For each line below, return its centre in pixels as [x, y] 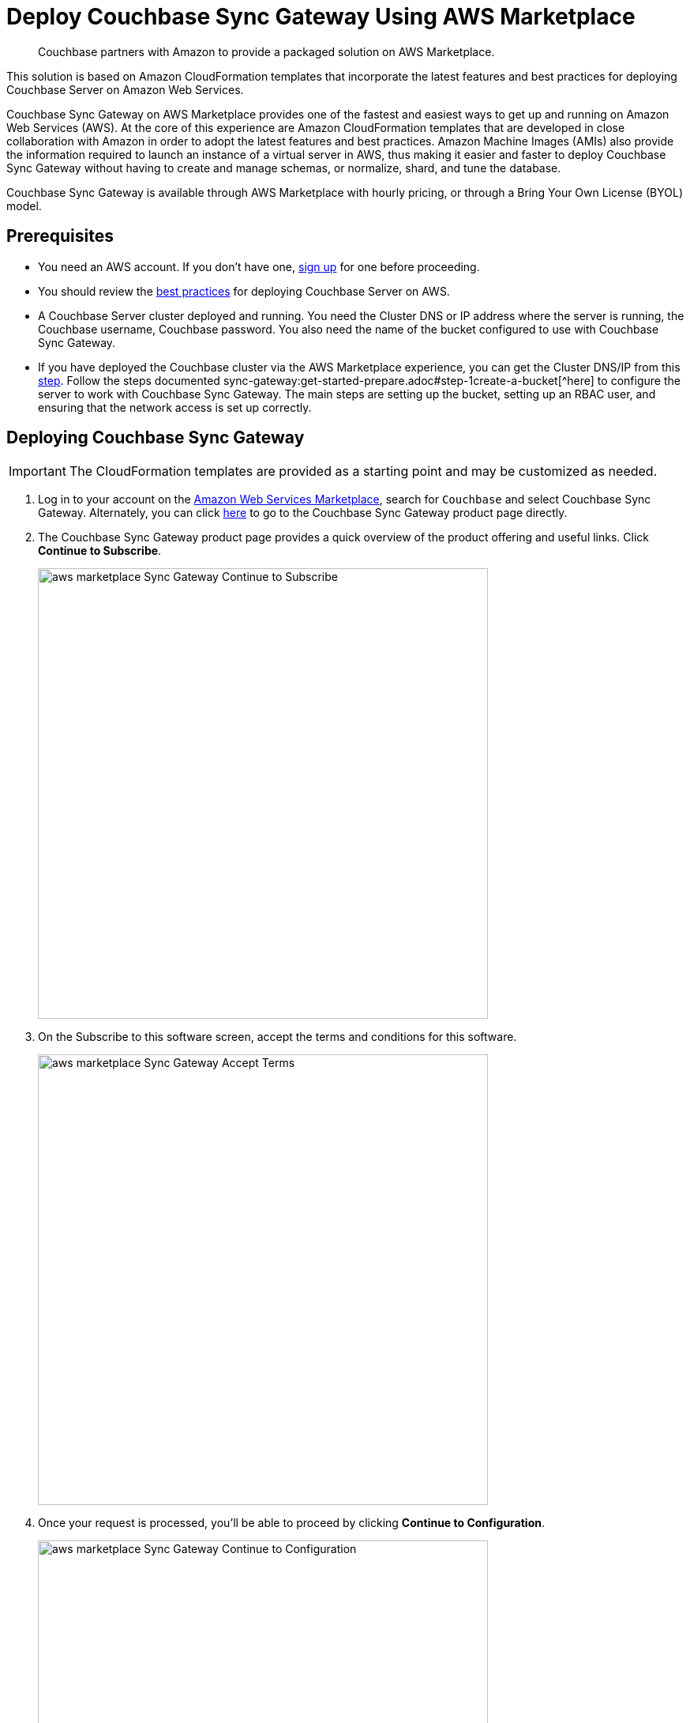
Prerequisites [60, 236]
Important [37, 471]
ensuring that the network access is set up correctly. [175, 407]
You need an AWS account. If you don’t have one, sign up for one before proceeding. [259, 266]
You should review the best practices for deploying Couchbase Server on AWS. [244, 291]
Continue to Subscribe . [100, 551]
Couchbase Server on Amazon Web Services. [125, 89]
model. [24, 205]
